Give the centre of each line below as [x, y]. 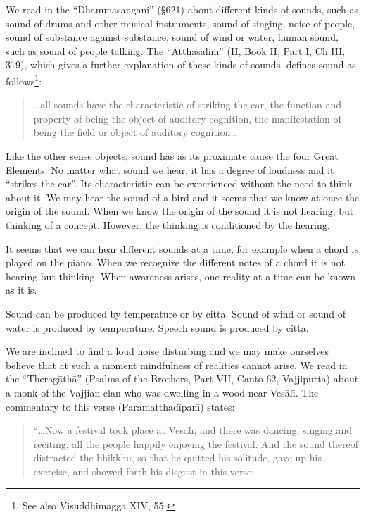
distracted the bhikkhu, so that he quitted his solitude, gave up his [177, 457]
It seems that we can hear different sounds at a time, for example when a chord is [182, 248]
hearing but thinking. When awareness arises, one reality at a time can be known [181, 276]
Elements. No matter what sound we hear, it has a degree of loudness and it [170, 169]
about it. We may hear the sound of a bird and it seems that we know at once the [183, 197]
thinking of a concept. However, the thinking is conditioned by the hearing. [168, 224]
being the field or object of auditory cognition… [135, 132]
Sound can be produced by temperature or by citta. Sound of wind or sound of [176, 313]
